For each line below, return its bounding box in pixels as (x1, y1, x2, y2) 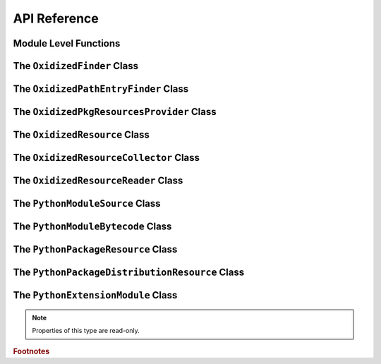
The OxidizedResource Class (13, 129, 150, 141)
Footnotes (13, 346, 50, 356)
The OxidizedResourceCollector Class (13, 152, 200, 164)
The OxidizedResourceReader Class (13, 175, 183, 187)
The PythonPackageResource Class (13, 243, 178, 255)
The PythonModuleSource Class (13, 198, 162, 210)
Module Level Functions (13, 37, 121, 49)
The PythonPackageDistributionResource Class (13, 267, 245, 279)
